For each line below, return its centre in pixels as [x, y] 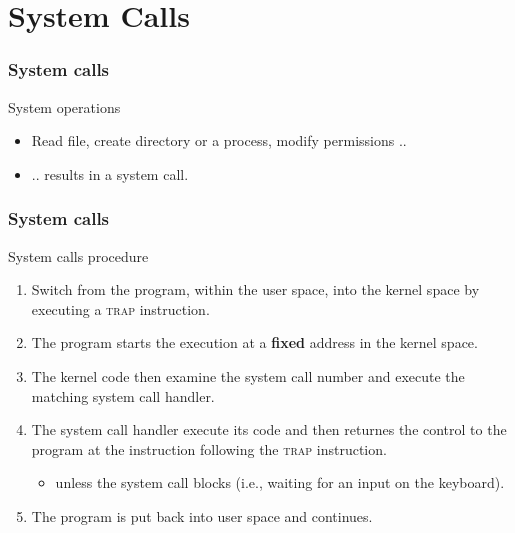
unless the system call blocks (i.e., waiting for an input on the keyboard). [280, 482]
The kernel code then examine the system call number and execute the [248, 375]
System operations [64, 106]
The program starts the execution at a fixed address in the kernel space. [254, 342]
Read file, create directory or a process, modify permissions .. [219, 140]
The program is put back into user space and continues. [202, 515]
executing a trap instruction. [120, 308]
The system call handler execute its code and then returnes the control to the [269, 429]
